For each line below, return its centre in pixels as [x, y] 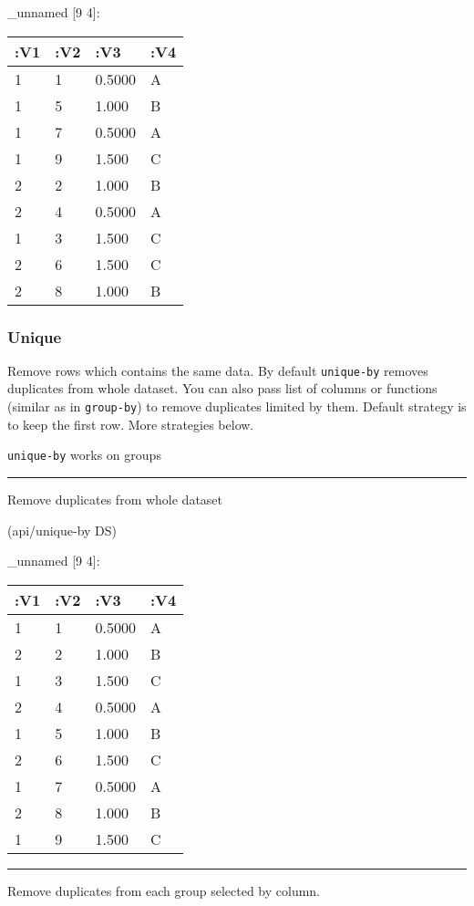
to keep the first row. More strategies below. [131, 424]
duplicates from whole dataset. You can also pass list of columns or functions [222, 388]
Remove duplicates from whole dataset [115, 499]
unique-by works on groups [84, 455]
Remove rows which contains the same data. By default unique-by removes [218, 370]
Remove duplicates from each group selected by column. [164, 890]
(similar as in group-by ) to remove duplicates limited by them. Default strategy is [237, 406]
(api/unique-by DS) [62, 530]
